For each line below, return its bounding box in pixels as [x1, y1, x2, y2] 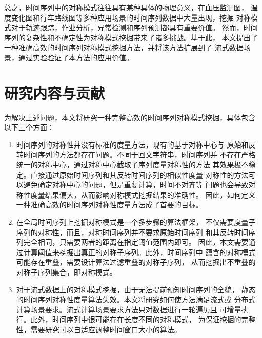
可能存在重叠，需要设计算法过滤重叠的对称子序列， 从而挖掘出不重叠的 [16, 257, 256, 267]
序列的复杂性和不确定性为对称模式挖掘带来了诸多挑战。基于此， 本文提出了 [4, 32, 258, 43]
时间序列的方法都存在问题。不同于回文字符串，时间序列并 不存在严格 [23, 149, 256, 160]
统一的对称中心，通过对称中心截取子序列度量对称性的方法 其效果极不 [16, 159, 249, 170]
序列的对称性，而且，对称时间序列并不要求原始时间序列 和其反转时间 [16, 226, 249, 237]
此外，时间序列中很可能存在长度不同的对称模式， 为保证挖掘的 [30, 314, 241, 325]
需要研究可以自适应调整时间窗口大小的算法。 [30, 324, 182, 334]
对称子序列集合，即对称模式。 [16, 267, 117, 277]
